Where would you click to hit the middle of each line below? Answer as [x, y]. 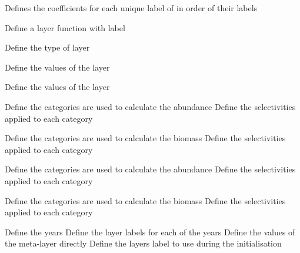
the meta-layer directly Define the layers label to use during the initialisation [143, 243]
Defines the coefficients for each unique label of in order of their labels [131, 8]
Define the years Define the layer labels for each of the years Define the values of [150, 232]
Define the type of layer [47, 47]
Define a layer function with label [65, 27]
